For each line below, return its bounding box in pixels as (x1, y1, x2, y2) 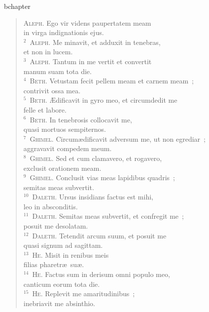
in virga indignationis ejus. (23, 27, 104, 38)
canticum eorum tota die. (23, 278, 100, 289)
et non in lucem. (23, 46, 73, 57)
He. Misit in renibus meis (32, 249, 109, 260)
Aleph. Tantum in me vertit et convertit (30, 56, 152, 66)
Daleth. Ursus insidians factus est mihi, (32, 192, 153, 202)
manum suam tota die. (23, 66, 92, 76)
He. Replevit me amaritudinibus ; (32, 288, 135, 299)
